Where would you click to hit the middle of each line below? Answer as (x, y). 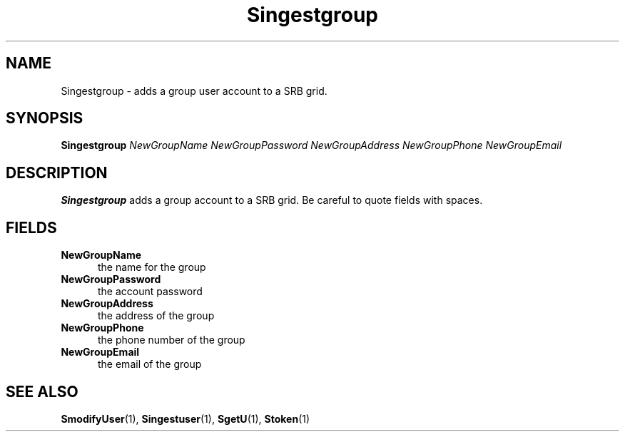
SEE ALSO (42, 391)
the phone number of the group (172, 340)
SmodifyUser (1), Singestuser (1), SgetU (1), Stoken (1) (186, 418)
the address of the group (156, 316)
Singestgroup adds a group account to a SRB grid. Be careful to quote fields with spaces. (272, 200)
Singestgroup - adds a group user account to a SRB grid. (194, 91)
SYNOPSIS (45, 118)
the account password (150, 292)
